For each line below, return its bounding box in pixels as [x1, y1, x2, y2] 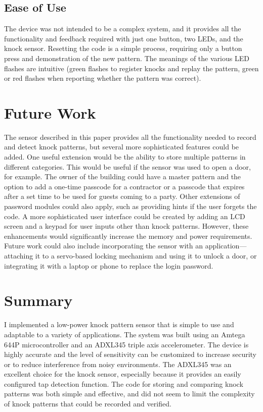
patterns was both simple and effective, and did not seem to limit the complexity [4, 388, 255, 399]
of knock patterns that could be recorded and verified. [4, 398, 171, 409]
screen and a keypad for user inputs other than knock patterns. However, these [4, 221, 249, 231]
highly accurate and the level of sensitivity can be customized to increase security [4, 349, 257, 359]
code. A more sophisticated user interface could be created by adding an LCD [4, 211, 245, 221]
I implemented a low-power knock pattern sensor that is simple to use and [4, 319, 234, 330]
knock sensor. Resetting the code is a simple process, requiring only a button [4, 43, 242, 54]
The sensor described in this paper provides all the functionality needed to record [4, 131, 256, 142]
